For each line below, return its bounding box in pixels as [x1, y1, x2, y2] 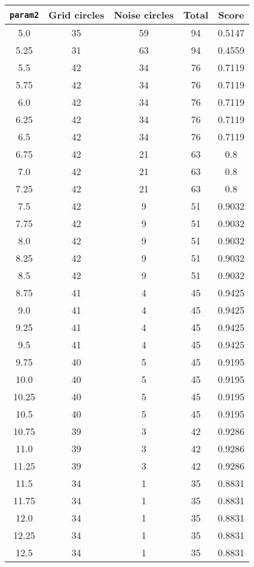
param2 [10, 10, 39, 20]
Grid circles [48, 8, 105, 22]
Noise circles [114, 8, 174, 22]
